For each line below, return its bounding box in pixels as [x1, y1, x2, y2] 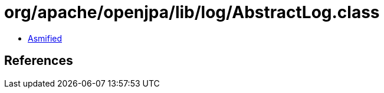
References [4, 53, 73, 68]
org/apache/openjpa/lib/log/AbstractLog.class [4, 2, 380, 22]
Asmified [28, 33, 63, 43]
